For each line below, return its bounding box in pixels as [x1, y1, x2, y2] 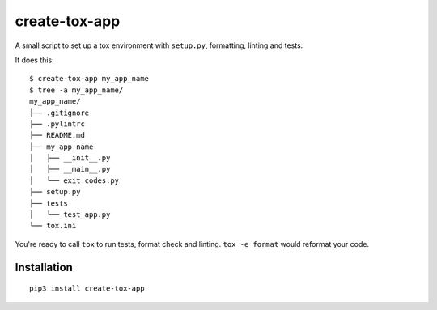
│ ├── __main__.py [29, 164, 111, 174]
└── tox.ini [29, 221, 77, 231]
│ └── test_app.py [29, 210, 111, 219]
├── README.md [29, 130, 85, 140]
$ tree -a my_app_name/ [29, 85, 124, 95]
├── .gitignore [29, 108, 90, 117]
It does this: [15, 55, 54, 65]
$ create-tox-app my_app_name [29, 74, 150, 83]
